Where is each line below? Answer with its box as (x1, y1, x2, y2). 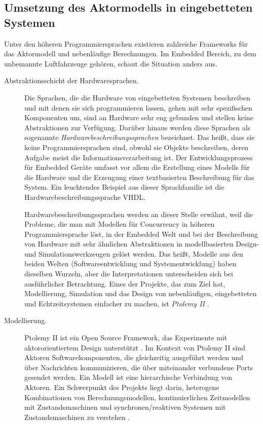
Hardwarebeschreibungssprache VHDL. (24, 191, 145, 202)
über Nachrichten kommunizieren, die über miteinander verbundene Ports (24, 362, 253, 372)
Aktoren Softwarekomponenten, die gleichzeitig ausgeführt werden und (24, 352, 243, 363)
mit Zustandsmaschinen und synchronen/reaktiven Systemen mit (24, 402, 226, 412)
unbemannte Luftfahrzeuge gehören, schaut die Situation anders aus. (4, 58, 217, 68)
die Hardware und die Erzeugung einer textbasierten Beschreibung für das (24, 171, 254, 182)
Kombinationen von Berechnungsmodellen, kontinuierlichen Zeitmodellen (24, 392, 250, 402)
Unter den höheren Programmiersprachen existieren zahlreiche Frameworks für (4, 38, 248, 49)
